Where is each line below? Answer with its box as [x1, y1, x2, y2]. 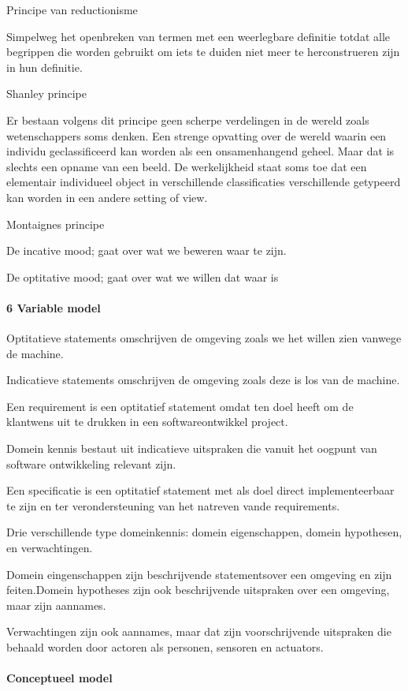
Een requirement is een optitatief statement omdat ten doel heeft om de [6, 398, 354, 414]
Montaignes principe [6, 215, 105, 232]
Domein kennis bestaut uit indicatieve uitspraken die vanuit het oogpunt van [6, 440, 377, 457]
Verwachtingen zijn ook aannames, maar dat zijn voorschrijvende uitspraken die [6, 623, 391, 640]
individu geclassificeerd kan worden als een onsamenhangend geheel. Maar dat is [6, 143, 395, 159]
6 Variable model [6, 299, 101, 316]
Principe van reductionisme [6, 2, 138, 17]
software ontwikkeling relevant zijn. [6, 455, 176, 472]
